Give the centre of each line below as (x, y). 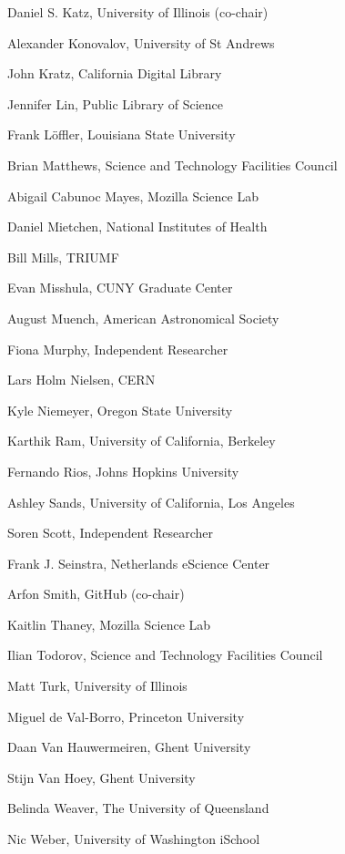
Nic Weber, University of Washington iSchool (134, 839)
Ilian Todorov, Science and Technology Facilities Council (165, 655)
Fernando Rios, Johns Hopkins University (123, 471)
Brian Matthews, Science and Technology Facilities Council (172, 165)
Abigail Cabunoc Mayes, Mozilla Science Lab (133, 195)
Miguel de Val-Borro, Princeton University (126, 716)
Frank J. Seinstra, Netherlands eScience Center (139, 563)
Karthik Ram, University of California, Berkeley (142, 441)
